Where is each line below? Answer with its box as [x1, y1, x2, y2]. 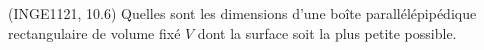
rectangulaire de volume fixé [8, 22, 181, 43]
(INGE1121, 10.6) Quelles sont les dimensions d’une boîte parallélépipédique [8, 3, 477, 23]
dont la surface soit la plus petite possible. [197, 22, 457, 43]
